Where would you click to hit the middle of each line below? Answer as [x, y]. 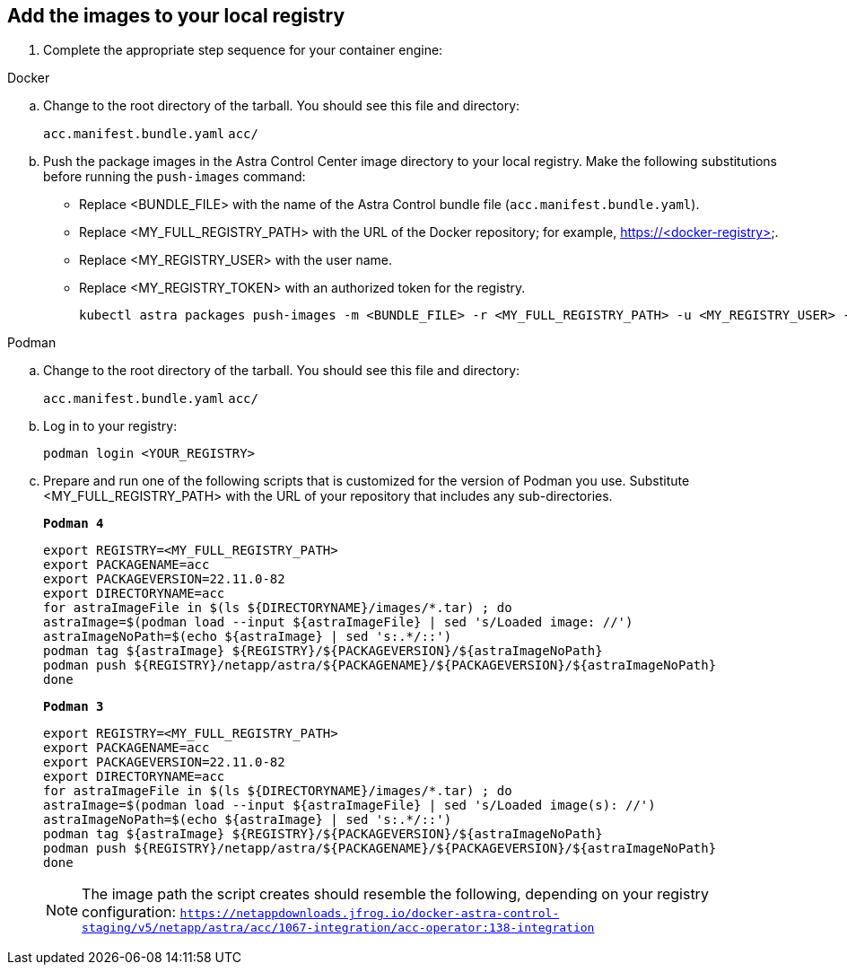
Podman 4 [74, 524]
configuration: [129, 912]
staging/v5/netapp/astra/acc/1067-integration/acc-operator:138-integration [338, 928]
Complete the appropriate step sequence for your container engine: [243, 50]
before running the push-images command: [175, 177]
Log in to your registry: [110, 426]
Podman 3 [74, 707]
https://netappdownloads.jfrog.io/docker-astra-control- [370, 914]
